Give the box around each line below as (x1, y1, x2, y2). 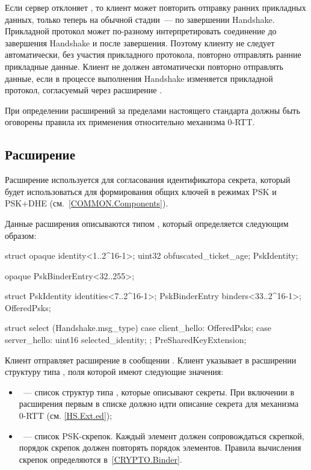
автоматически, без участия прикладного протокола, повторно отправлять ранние (5, 48, 301, 61)
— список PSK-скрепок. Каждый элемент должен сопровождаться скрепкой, (23, 429, 304, 442)
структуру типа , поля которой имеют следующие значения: (5, 365, 224, 378)
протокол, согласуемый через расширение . (5, 84, 162, 96)
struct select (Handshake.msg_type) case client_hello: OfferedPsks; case (5, 321, 272, 334)
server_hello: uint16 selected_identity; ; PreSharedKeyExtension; (5, 333, 247, 346)
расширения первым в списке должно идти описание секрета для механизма (19, 397, 299, 410)
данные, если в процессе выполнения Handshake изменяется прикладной (5, 72, 273, 84)
